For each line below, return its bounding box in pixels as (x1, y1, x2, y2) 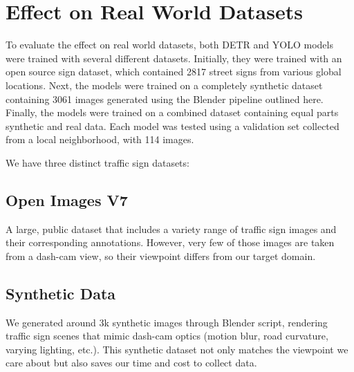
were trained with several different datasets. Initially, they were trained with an (6, 50, 342, 65)
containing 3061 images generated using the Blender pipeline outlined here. (6, 91, 324, 106)
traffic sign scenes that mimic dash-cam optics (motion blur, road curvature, (6, 328, 328, 343)
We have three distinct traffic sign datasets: (6, 155, 189, 169)
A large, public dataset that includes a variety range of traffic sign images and (6, 221, 337, 236)
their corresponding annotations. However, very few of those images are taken (6, 235, 335, 250)
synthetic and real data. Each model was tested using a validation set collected (6, 118, 339, 133)
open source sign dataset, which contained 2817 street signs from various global (6, 64, 342, 79)
